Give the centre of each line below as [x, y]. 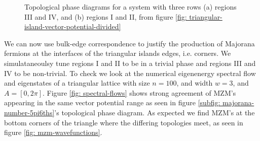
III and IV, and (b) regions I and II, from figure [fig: [106, 16]
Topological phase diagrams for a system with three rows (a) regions [131, 7]
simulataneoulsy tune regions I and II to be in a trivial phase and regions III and [130, 63]
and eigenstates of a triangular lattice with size [77, 83]
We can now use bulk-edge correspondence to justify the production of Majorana [129, 43]
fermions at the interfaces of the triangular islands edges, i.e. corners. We [118, 53]
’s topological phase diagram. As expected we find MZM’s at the [155, 112]
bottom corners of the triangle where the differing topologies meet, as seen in [124, 122]
